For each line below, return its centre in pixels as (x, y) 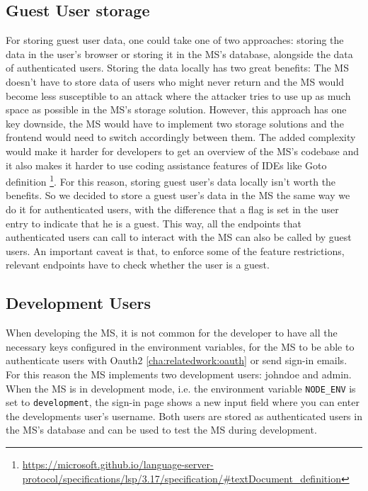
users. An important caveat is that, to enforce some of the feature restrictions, (175, 250)
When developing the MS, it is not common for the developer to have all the (172, 333)
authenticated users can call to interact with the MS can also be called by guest (179, 237)
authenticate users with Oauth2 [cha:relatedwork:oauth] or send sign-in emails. (177, 360)
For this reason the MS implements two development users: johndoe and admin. (179, 374)
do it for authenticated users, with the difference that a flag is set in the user (172, 209)
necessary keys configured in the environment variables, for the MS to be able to (180, 346)
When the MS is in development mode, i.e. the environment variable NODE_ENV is (181, 388)
